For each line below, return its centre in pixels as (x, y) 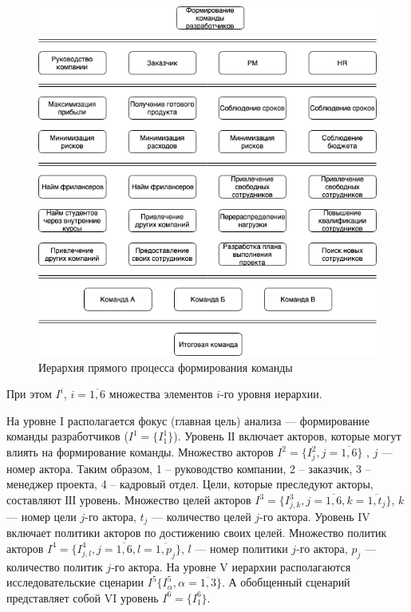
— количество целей (202, 516)
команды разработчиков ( (67, 436)
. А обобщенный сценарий (286, 582)
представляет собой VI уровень (83, 597)
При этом (29, 394)
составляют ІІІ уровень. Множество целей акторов (129, 499)
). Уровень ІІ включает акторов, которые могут (287, 436)
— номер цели (41, 516)
